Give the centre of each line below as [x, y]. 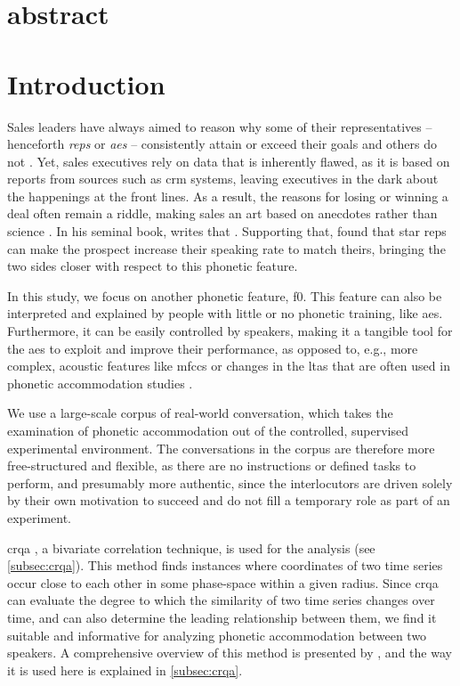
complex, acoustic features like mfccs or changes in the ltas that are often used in [229, 366]
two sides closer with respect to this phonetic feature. [153, 266]
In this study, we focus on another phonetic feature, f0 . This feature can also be [225, 295]
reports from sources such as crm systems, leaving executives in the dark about [223, 179]
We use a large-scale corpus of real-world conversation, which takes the [200, 413]
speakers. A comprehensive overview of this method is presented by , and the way [230, 653]
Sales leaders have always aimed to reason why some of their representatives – [220, 126]
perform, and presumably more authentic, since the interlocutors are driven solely [230, 482]
